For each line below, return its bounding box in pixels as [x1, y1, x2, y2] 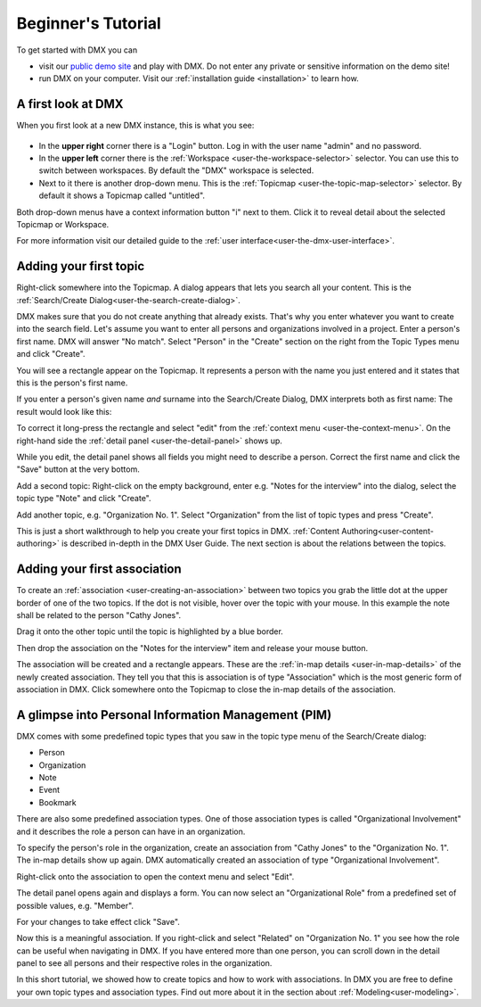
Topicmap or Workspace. [16, 219, 110, 229]
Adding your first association [16, 562, 182, 577]
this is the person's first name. [16, 377, 128, 388]
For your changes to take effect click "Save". [16, 916, 180, 927]
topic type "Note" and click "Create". [16, 493, 151, 504]
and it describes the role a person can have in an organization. [16, 826, 246, 837]
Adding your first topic [16, 259, 145, 274]
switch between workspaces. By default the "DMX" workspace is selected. [38, 165, 314, 176]
